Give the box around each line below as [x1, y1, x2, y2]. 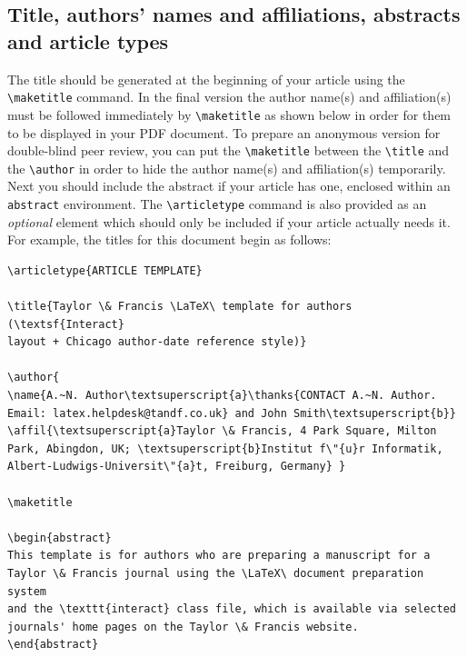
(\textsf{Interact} [7, 317, 124, 331]
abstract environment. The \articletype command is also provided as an [7, 194, 427, 213]
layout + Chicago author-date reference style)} [7, 335, 307, 349]
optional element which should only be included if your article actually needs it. [7, 212, 451, 231]
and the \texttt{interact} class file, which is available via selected [7, 602, 456, 616]
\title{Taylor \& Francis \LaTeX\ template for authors [7, 300, 353, 314]
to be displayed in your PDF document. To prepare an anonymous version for [7, 123, 441, 142]
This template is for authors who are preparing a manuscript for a [7, 549, 431, 562]
